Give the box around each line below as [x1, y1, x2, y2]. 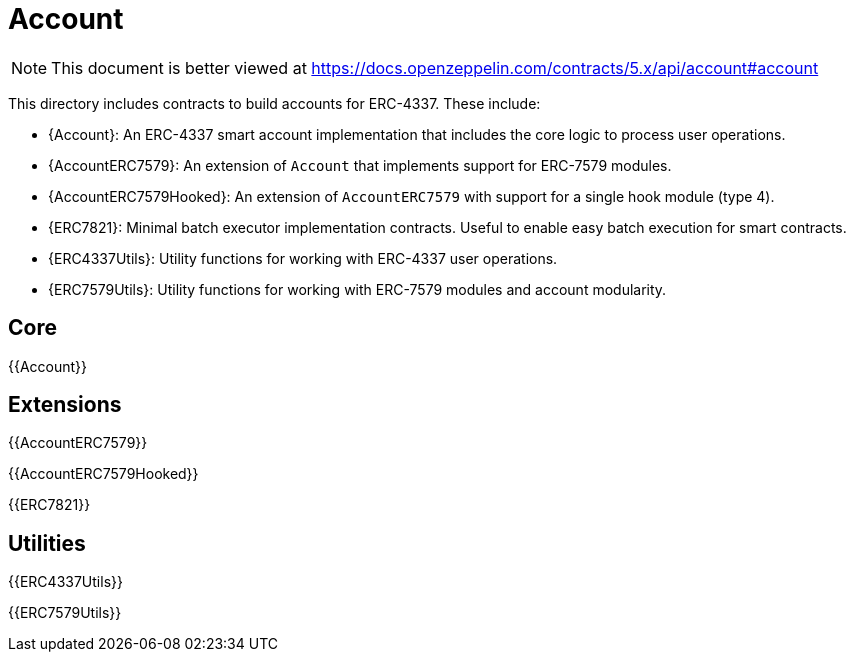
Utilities [8, 530, 86, 556]
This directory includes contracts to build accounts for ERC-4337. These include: [8, 94, 541, 112]
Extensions [8, 392, 122, 418]
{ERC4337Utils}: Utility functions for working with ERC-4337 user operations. [48, 249, 558, 267]
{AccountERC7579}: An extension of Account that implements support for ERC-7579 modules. [48, 156, 672, 174]
